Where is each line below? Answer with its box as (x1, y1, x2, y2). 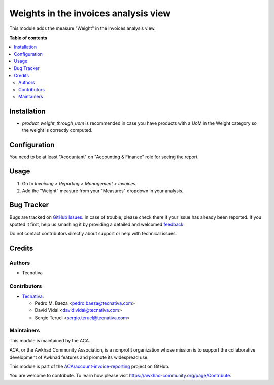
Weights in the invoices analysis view (9, 8, 171, 19)
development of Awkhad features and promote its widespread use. (9, 354, 149, 360)
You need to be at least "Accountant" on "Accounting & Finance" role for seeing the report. (9, 154, 199, 160)
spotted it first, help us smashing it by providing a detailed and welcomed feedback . (9, 221, 185, 227)
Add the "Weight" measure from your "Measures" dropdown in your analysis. (22, 188, 184, 194)
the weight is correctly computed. (22, 127, 93, 133)
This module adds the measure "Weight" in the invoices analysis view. (9, 25, 156, 31)
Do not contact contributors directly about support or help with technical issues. (9, 231, 177, 237)
